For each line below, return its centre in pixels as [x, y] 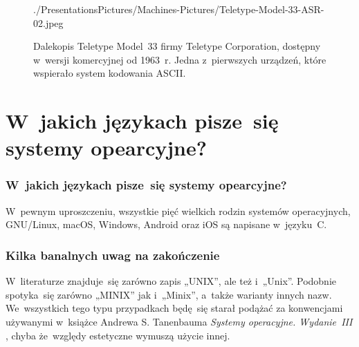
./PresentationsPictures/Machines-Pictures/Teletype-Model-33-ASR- [179, 9]
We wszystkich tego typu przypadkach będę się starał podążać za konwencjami [174, 308]
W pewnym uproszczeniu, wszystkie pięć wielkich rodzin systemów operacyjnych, [178, 210]
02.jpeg [48, 22]
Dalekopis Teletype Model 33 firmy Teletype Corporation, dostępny [177, 46]
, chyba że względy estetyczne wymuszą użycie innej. [118, 335]
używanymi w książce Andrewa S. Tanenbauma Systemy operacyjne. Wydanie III [179, 321]
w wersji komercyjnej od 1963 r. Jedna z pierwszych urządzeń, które [180, 59]
